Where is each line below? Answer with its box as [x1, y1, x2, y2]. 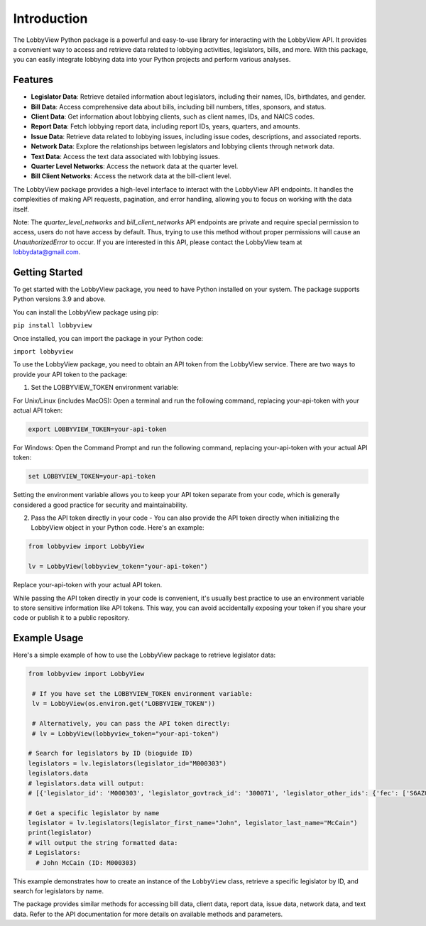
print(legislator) [28, 829, 92, 837]
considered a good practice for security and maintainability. [13, 501, 188, 509]
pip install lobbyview [13, 322, 92, 329]
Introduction [13, 11, 88, 26]
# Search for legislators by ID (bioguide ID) [28, 749, 193, 758]
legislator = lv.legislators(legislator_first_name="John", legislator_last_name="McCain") [28, 819, 358, 827]
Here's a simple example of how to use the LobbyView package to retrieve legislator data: [13, 650, 276, 660]
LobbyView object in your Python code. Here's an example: [31, 523, 205, 532]
